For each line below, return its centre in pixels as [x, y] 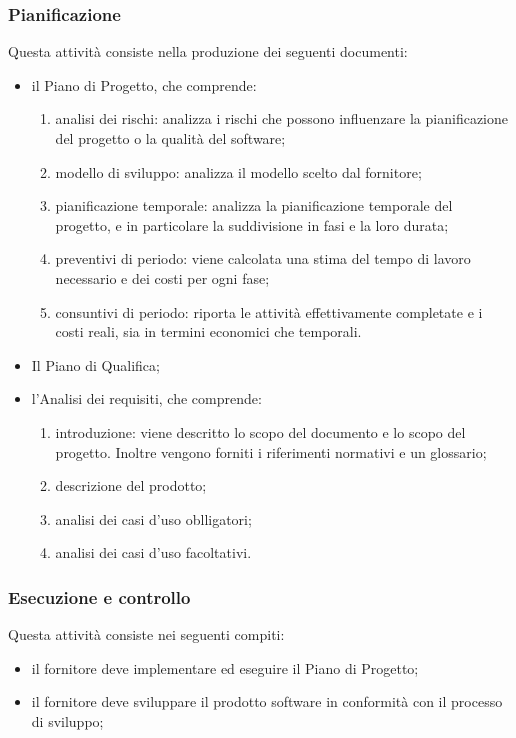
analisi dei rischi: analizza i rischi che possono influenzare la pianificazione [281, 118]
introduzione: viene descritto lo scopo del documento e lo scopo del [260, 431]
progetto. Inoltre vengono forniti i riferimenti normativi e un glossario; [271, 451]
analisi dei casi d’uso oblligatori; [153, 518]
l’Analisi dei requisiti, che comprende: [146, 398]
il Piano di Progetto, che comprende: [144, 84]
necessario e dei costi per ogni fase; [162, 277]
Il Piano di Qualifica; [95, 364]
